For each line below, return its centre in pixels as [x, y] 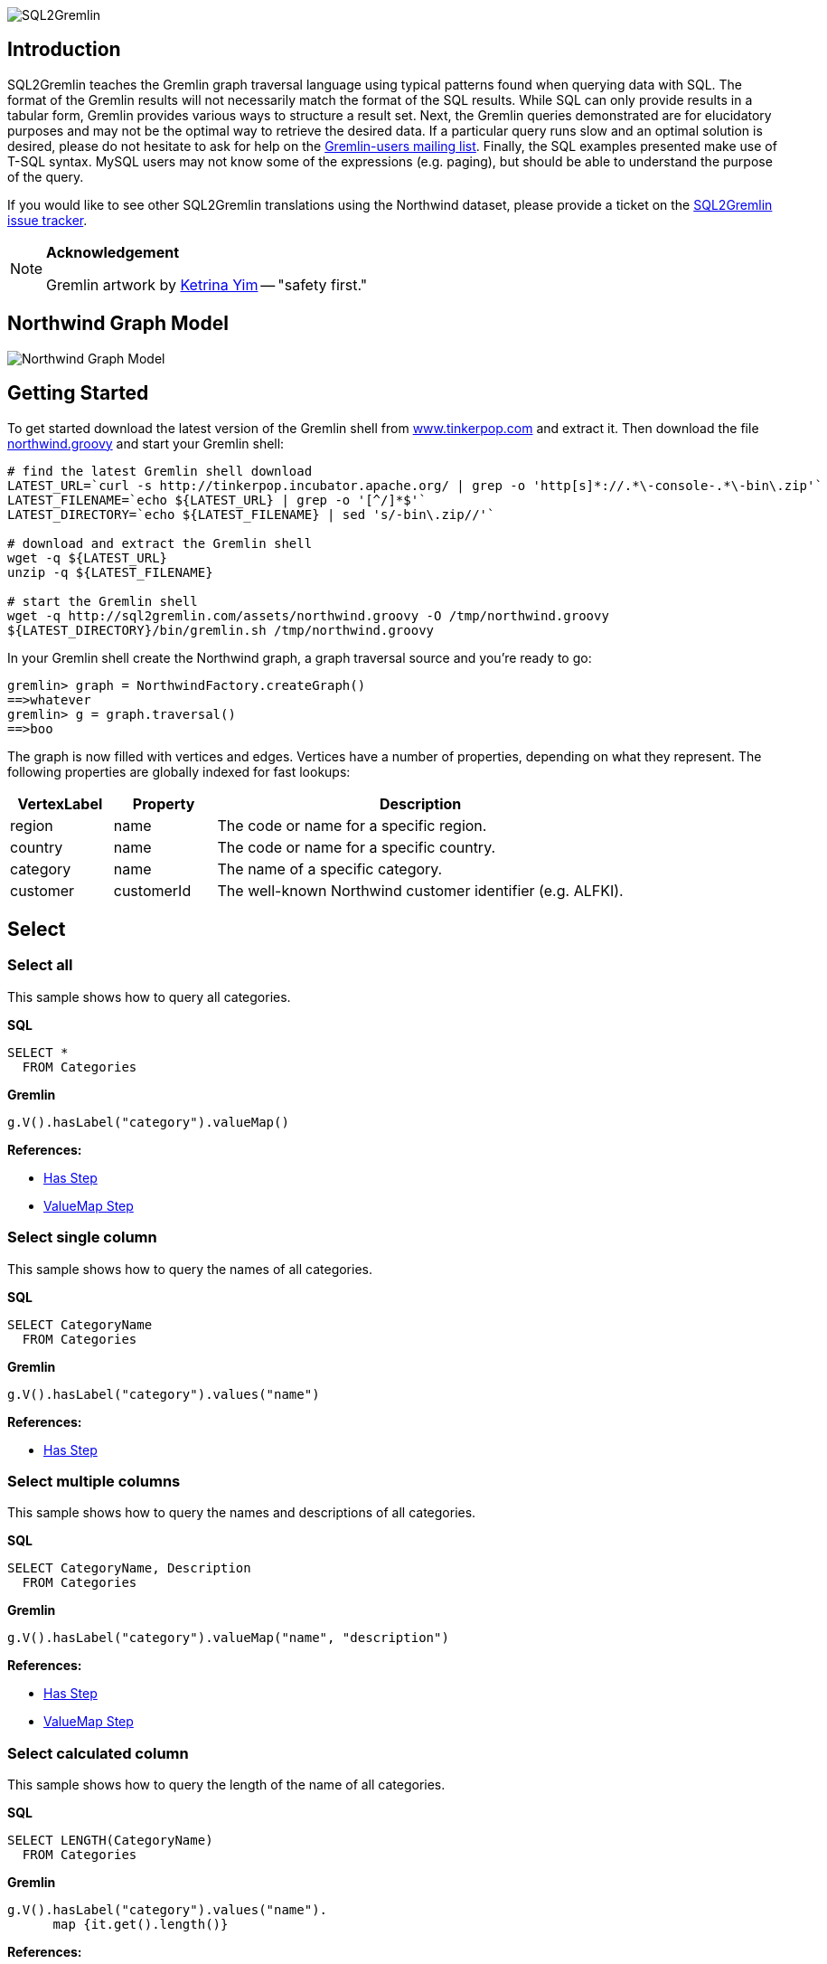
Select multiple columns [94, 1481]
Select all [40, 965]
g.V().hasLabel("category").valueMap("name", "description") [228, 1638]
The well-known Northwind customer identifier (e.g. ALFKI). [420, 890]
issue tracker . [47, 220]
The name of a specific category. [330, 869]
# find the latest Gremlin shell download [160, 471]
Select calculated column [98, 1753]
